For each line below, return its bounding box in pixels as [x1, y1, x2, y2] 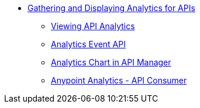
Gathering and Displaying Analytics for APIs [27, 3, 195, 13]
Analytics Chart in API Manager [51, 57, 171, 67]
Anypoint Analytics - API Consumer [51, 75, 187, 85]
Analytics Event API [51, 39, 126, 49]
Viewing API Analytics [51, 21, 135, 31]
